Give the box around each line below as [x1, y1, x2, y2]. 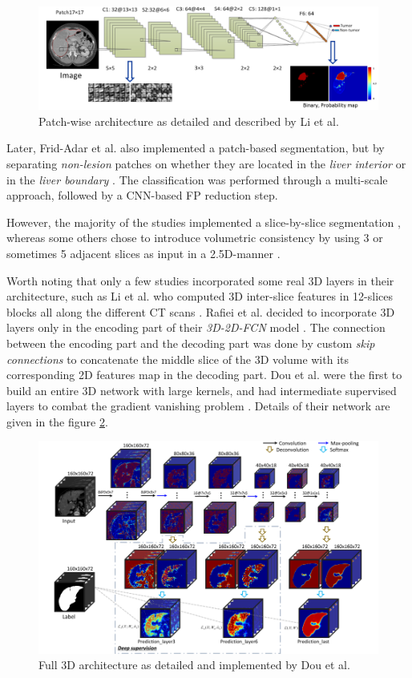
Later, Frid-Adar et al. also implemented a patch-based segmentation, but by [6, 139, 385, 156]
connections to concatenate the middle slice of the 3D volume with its [6, 350, 349, 367]
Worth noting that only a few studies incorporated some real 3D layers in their [6, 272, 394, 289]
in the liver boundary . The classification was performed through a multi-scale [6, 171, 388, 188]
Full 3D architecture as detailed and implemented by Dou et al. [38, 656, 350, 673]
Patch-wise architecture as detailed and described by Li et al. [38, 112, 339, 129]
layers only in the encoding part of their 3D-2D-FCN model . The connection [6, 319, 386, 336]
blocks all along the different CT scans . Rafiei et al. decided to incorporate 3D [6, 303, 395, 320]
